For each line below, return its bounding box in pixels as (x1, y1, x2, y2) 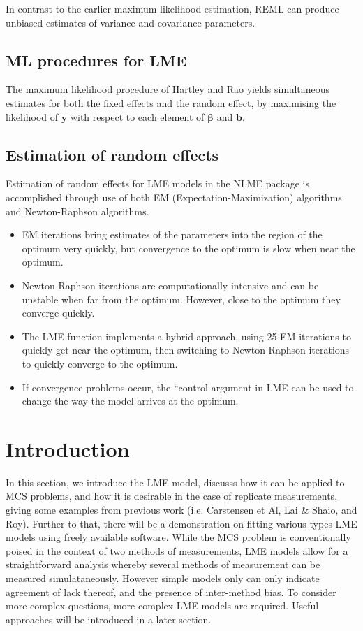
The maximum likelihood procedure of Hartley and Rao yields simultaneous (6, 82, 330, 96)
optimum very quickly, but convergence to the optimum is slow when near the (22, 240, 355, 255)
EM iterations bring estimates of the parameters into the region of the (22, 227, 323, 242)
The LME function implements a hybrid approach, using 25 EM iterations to (22, 328, 351, 343)
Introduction (6, 434, 130, 463)
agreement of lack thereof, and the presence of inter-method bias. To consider (6, 584, 336, 599)
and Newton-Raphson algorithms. (6, 203, 149, 218)
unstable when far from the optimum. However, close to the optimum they (22, 291, 341, 306)
